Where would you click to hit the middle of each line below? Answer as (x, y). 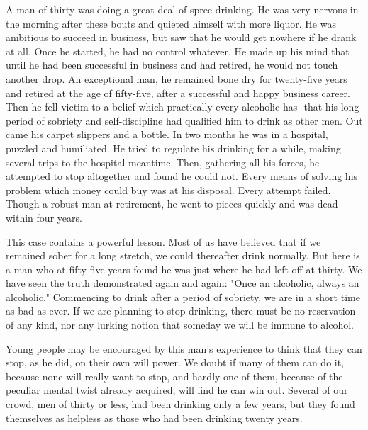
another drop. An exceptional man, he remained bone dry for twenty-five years (177, 78)
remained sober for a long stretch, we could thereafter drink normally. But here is (183, 255)
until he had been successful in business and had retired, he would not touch (172, 65)
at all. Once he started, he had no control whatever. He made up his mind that (178, 51)
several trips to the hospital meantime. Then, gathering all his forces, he (163, 162)
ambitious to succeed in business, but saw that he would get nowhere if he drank (181, 37)
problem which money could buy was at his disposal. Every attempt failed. (168, 189)
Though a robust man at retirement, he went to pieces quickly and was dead (172, 204)
